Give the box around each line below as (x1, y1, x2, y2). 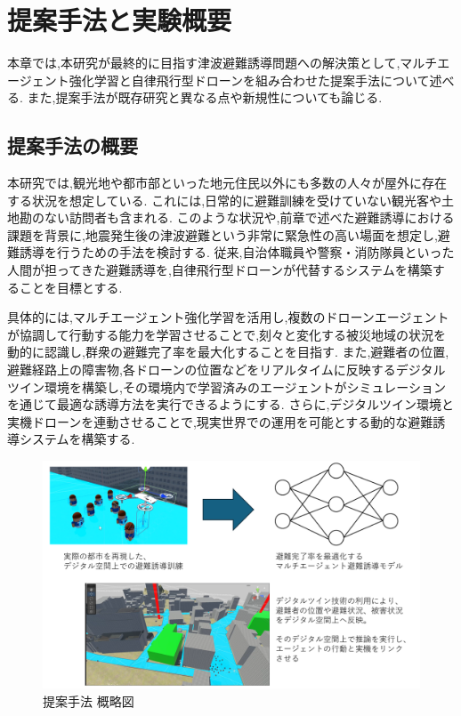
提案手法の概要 (7, 132, 138, 159)
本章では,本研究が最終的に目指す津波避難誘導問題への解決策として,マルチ (7, 53, 438, 72)
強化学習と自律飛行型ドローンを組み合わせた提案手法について (69, 70, 430, 89)
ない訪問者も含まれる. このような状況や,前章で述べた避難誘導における (44, 208, 455, 227)
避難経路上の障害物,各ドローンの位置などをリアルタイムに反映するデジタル (7, 360, 446, 379)
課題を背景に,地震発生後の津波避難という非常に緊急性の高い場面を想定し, (7, 225, 438, 244)
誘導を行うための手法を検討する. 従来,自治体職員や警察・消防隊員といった (19, 243, 455, 261)
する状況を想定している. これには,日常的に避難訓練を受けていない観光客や (7, 190, 442, 209)
